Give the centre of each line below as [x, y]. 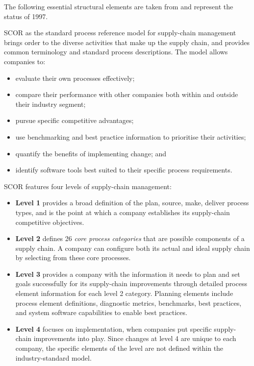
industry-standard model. [53, 357]
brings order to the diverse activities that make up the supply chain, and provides [127, 42]
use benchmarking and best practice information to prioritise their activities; [131, 136]
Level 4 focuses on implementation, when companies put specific [114, 329]
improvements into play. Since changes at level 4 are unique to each [135, 338]
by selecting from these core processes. [73, 257]
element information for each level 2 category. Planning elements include [124, 293]
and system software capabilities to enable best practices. [101, 312]
